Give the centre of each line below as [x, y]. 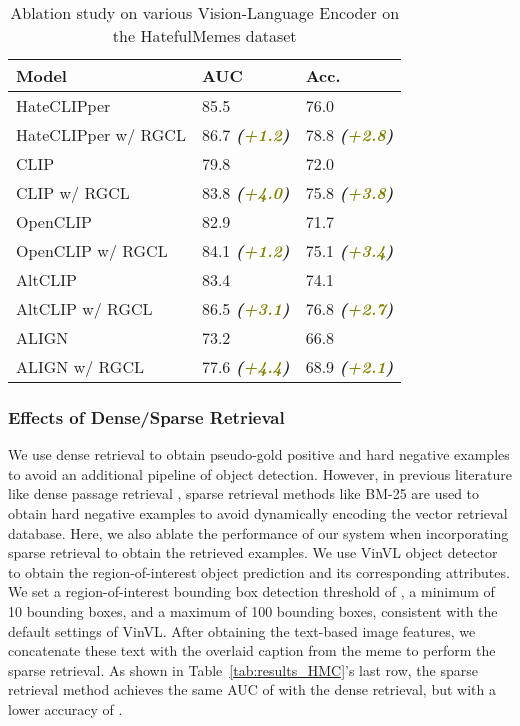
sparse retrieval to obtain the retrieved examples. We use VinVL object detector [253, 552]
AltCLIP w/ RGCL [84, 308]
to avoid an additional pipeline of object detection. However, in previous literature [260, 473]
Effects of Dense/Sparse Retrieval [146, 416]
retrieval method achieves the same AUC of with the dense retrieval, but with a [252, 689]
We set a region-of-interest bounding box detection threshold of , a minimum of [251, 591]
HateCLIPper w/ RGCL [101, 134]
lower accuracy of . [65, 708]
